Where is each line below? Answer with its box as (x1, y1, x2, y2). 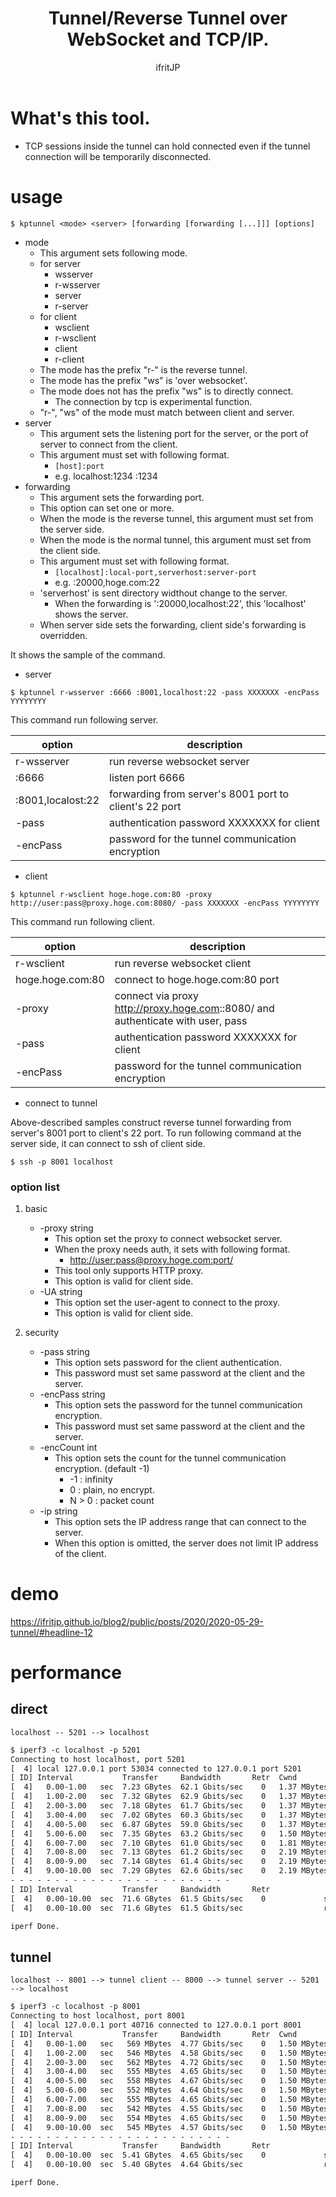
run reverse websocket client (114, 956, 252, 970)
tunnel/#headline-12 (10, 1626, 93, 1638)
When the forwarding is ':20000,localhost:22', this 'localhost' (54, 597, 307, 609)
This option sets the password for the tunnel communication (54, 1398, 303, 1411)
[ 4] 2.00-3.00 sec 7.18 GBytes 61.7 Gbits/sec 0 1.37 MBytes (10, 1801, 329, 1811)
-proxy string (39, 1222, 94, 1234)
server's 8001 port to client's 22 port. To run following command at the (10, 1127, 302, 1139)
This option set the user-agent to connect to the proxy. (54, 1296, 281, 1308)
